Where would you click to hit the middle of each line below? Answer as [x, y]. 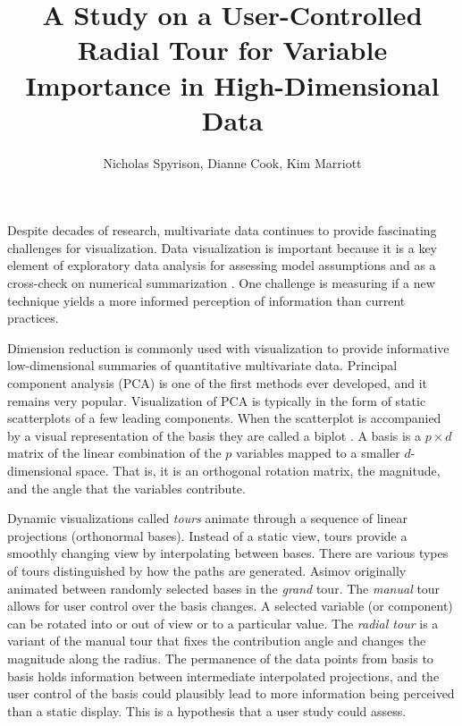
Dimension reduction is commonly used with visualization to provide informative [228, 347]
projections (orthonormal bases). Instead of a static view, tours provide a [207, 535]
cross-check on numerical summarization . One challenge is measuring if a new [221, 283]
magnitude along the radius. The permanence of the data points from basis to [220, 658]
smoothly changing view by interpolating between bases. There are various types [228, 553]
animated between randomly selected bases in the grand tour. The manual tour [224, 588]
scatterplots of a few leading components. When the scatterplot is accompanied [224, 418]
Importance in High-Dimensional [232, 84]
